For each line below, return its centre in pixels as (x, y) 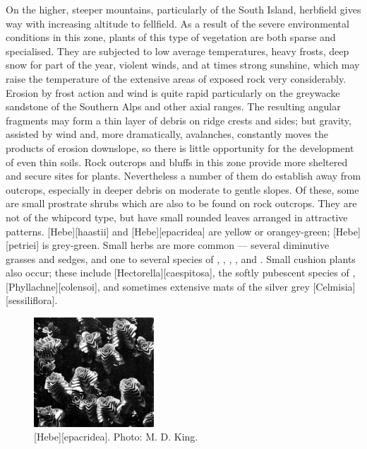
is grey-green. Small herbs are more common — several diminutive (186, 245)
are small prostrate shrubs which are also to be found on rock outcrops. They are (181, 203)
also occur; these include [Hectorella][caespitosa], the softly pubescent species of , (181, 273)
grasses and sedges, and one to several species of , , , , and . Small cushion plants (181, 258)
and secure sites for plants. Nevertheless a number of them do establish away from (183, 176)
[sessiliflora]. (32, 300)
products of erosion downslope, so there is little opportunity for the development (180, 147)
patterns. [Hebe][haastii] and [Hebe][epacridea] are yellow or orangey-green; (168, 231)
